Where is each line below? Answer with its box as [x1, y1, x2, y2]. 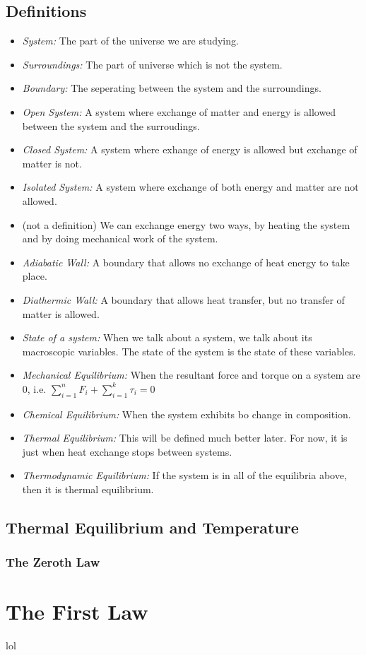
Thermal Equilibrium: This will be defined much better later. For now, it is [22, 430, 348, 445]
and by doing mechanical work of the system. [22, 231, 218, 246]
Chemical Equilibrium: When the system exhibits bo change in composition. [22, 406, 351, 421]
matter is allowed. [22, 306, 100, 321]
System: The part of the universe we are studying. [22, 33, 239, 48]
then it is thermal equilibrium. [22, 482, 154, 497]
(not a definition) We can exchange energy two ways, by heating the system [22, 217, 350, 232]
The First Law [6, 597, 148, 626]
